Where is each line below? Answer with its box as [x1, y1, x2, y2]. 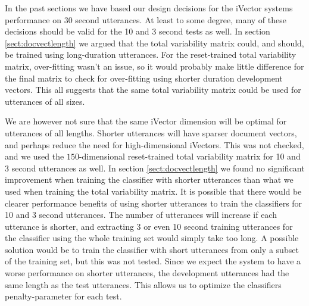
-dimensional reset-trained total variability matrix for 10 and [79, 150, 301, 163]
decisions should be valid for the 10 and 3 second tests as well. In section [5, 25, 270, 38]
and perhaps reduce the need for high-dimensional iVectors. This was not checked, [5, 138, 304, 151]
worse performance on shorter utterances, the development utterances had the [5, 267, 289, 279]
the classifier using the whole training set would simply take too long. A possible [5, 232, 299, 244]
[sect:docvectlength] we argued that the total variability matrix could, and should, [5, 36, 304, 49]
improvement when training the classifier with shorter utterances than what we [5, 173, 294, 186]
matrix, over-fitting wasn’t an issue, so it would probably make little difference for [5, 60, 304, 72]
